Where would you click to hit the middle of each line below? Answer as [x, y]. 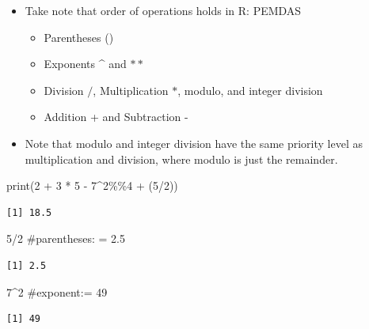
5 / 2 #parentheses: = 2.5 [66, 238]
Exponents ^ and [85, 64]
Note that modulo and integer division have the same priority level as [194, 143]
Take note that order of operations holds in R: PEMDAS [163, 10]
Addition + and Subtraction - [116, 117]
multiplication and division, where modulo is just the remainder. [181, 159]
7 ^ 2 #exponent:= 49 [57, 291]
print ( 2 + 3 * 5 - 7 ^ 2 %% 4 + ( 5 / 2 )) [92, 185]
